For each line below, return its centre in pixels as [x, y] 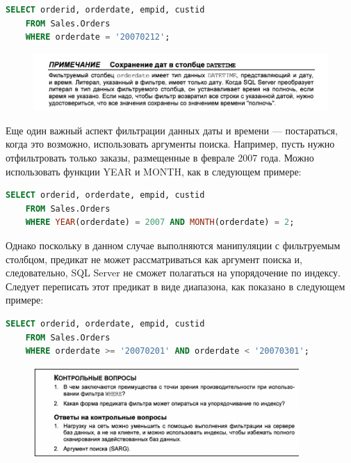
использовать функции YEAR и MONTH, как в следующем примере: [154, 171]
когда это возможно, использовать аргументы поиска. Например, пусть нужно [170, 144]
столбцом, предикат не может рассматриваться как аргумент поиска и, [154, 259]
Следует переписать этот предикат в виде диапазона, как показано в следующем [175, 286]
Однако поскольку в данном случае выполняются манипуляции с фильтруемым [173, 245]
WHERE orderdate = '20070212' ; [98, 37]
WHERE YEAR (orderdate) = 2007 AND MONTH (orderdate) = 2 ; [160, 222]
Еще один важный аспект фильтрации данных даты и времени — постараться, [172, 130]
